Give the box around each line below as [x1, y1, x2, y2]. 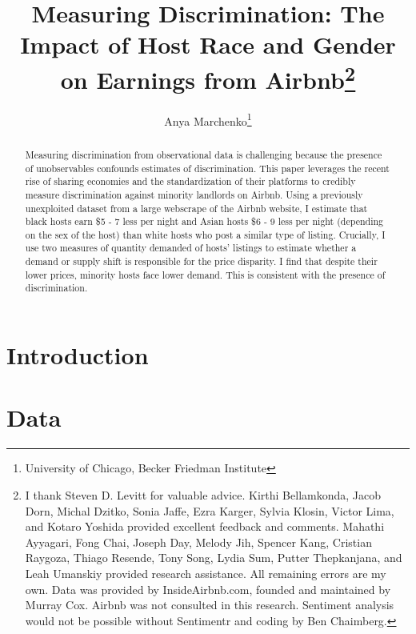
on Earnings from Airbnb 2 [60, 59, 356, 95]
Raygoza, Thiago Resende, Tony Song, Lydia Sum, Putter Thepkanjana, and [25, 549, 402, 566]
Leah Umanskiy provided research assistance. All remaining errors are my [25, 564, 386, 581]
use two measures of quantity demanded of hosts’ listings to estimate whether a [25, 241, 357, 255]
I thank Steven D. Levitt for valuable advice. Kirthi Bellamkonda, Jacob [25, 487, 382, 503]
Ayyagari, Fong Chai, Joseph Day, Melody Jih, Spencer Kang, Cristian [25, 533, 372, 550]
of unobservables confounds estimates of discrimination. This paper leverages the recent [25, 161, 390, 175]
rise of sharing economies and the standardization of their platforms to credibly [25, 175, 356, 188]
